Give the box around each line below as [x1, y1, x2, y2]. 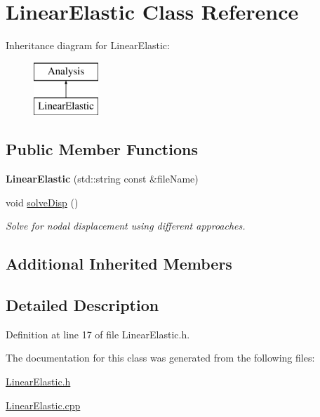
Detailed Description [6, 294, 159, 316]
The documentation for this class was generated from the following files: [6, 350, 315, 365]
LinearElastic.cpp [6, 397, 81, 412]
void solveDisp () [6, 194, 79, 209]
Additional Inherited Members [6, 253, 232, 274]
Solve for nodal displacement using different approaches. [6, 218, 246, 233]
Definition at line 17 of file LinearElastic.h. [6, 326, 190, 341]
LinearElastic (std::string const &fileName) [6, 171, 199, 186]
